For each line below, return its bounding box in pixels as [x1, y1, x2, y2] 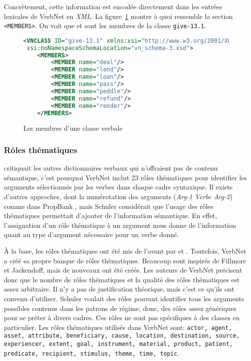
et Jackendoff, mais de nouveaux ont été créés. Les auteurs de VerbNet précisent [4, 265, 242, 275]
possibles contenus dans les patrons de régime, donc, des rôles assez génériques [4, 303, 237, 313]
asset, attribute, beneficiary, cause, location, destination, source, [4, 332, 240, 340]
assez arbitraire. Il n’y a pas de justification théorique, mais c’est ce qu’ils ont [4, 284, 235, 294]
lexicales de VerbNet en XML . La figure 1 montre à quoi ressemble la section [4, 11, 233, 21]
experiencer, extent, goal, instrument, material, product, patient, [4, 341, 233, 348]
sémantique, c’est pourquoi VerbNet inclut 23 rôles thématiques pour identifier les [4, 172, 247, 182]
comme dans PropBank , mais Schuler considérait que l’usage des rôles [4, 201, 214, 211]
